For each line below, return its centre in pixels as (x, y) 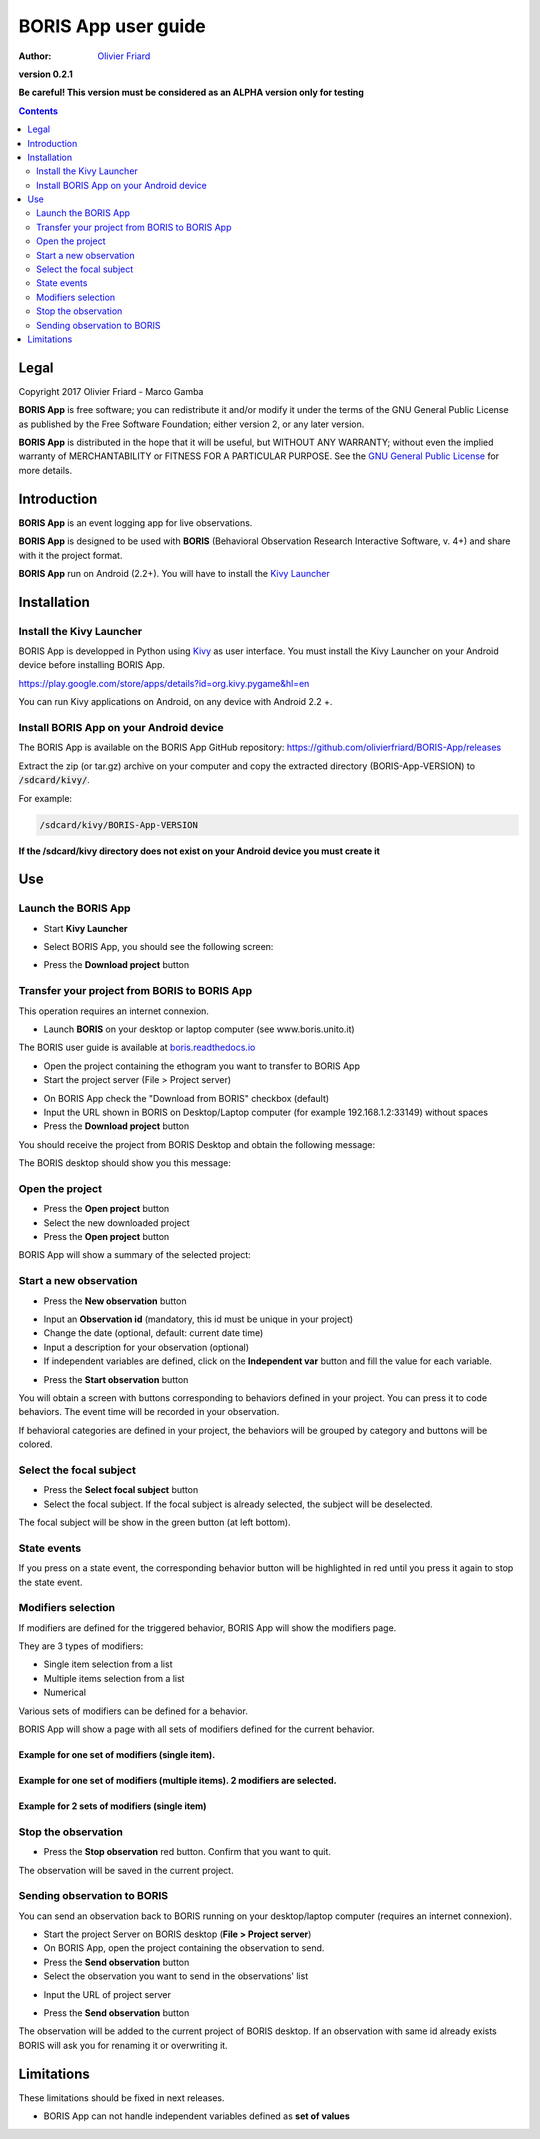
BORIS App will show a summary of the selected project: (135, 1255)
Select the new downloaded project (116, 1222)
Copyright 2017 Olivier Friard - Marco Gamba (111, 391)
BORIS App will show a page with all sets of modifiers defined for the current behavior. (196, 1729)
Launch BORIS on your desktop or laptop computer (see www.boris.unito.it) (199, 1029)
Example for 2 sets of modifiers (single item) (112, 1806)
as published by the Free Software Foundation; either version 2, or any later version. (191, 424)
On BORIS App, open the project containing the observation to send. (184, 1948)
